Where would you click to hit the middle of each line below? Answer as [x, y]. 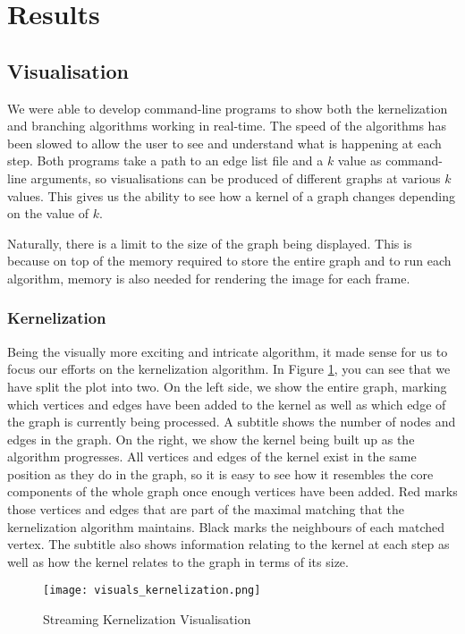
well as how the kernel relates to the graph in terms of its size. [178, 561]
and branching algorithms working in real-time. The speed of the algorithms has [227, 126]
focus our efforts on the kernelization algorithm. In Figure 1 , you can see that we [229, 369]
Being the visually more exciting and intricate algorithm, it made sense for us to [228, 351]
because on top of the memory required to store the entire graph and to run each [229, 261]
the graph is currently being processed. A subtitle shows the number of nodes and [232, 422]
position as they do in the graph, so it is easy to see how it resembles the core [220, 473]
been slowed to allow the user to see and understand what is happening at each [224, 143]
